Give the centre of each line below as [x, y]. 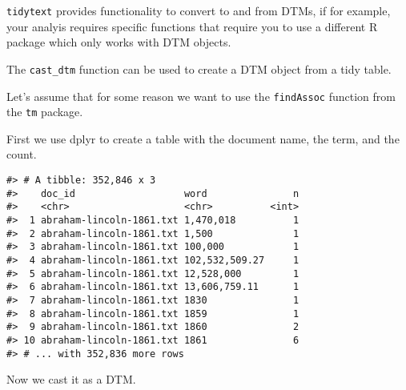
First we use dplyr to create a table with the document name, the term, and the [203, 138]
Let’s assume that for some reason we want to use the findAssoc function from [201, 96]
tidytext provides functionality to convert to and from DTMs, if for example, [199, 10]
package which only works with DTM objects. [119, 42]
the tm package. [45, 112]
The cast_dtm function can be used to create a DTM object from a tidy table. [199, 68]
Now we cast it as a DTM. [71, 379]
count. [22, 154]
